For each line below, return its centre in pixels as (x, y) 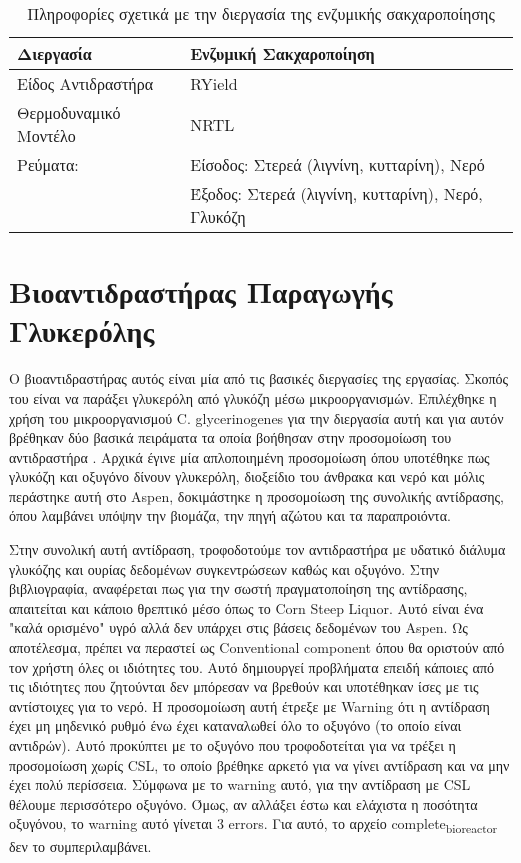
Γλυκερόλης (82, 330)
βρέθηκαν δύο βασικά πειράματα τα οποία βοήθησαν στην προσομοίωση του (230, 437)
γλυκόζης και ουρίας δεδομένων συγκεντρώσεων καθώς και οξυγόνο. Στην (224, 568)
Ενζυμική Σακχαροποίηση (282, 53)
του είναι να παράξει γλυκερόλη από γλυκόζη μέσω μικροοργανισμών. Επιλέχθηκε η (253, 397)
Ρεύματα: (48, 164)
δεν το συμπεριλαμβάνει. (80, 845)
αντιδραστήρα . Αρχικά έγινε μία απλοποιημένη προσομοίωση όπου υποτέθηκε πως (249, 456)
